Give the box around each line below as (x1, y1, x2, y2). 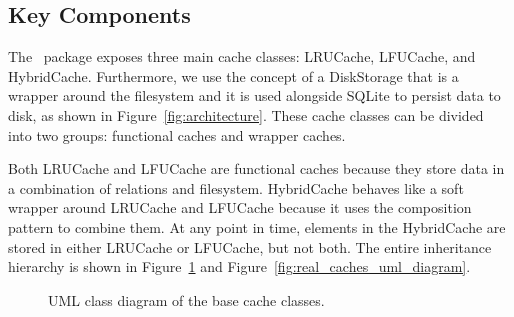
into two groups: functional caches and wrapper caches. (8, 124, 346, 145)
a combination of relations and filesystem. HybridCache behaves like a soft (8, 177, 464, 198)
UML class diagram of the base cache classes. (48, 289, 325, 310)
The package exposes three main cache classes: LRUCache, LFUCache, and (8, 46, 476, 67)
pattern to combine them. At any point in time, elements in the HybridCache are (8, 216, 506, 237)
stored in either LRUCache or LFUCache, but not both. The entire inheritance (8, 236, 492, 257)
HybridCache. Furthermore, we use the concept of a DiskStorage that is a (8, 65, 459, 86)
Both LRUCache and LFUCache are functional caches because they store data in (8, 158, 505, 179)
